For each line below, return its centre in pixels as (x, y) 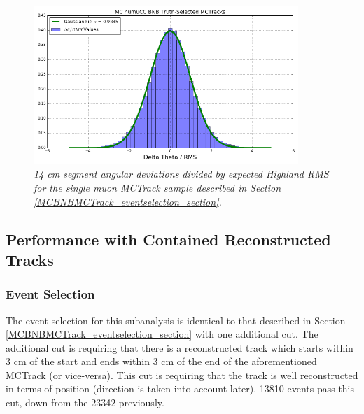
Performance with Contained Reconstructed (168, 239)
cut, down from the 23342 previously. (85, 402)
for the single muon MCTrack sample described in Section (157, 187)
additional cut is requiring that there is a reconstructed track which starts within (180, 347)
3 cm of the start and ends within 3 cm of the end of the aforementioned (161, 361)
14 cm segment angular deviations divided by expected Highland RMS (181, 174)
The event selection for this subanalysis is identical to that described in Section (176, 320)
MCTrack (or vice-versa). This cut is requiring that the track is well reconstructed (182, 374)
